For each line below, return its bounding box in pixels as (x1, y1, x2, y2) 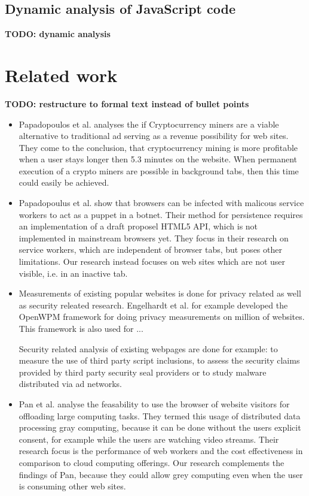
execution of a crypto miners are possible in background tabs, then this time (19, 164, 299, 177)
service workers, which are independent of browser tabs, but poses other (19, 243, 282, 256)
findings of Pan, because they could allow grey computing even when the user (19, 468, 303, 480)
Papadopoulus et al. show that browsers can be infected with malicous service (19, 196, 304, 209)
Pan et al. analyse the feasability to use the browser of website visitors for (19, 397, 290, 410)
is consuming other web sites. (19, 480, 126, 492)
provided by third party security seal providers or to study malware (19, 365, 267, 378)
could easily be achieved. (19, 176, 109, 189)
